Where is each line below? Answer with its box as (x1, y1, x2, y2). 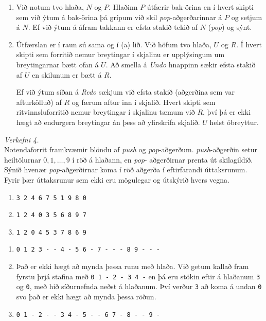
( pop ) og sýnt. (208, 22, 252, 32)
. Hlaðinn (109, 2, 138, 12)
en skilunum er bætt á (31, 69, 102, 80)
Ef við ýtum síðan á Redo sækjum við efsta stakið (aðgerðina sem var (16, 86, 235, 97)
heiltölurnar (4, 154, 41, 165)
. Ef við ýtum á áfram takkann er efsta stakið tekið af (28, 22, 198, 32)
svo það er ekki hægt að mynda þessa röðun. (16, 291, 156, 302)
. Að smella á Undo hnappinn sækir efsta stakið (105, 59, 256, 69)
